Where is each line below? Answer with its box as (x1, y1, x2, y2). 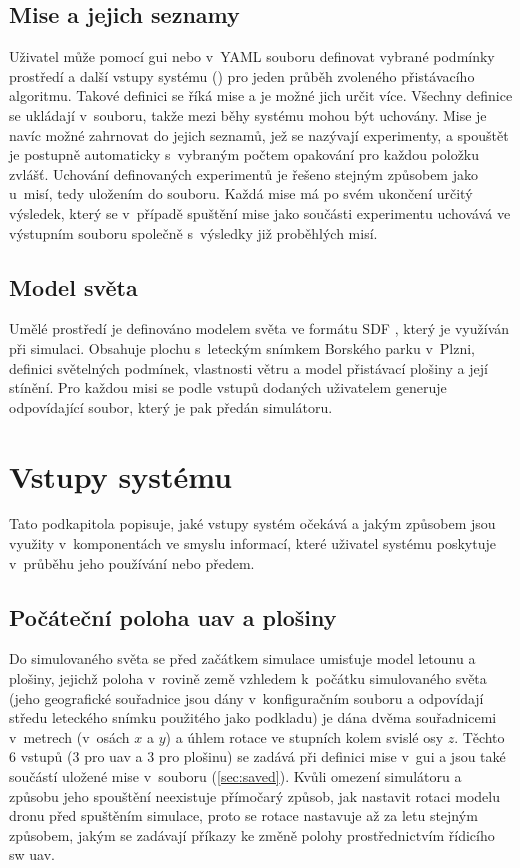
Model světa (9, 271, 138, 302)
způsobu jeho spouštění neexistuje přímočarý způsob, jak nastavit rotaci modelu (9, 785, 501, 806)
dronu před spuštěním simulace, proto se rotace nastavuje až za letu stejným (9, 805, 478, 826)
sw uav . (9, 844, 55, 865)
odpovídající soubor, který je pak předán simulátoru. (9, 396, 333, 417)
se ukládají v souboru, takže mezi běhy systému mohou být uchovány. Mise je (9, 104, 487, 125)
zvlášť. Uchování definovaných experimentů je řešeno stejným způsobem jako (9, 163, 478, 184)
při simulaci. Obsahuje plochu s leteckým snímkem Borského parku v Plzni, (9, 337, 476, 358)
